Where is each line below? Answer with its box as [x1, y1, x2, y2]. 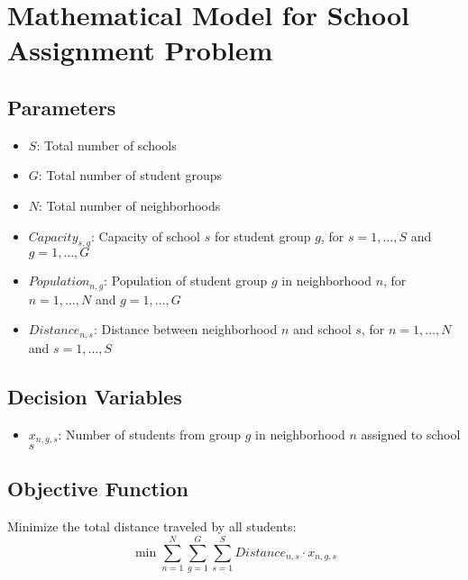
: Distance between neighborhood [93, 320, 278, 339]
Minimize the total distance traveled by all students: [7, 517, 297, 536]
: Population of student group [104, 271, 268, 290]
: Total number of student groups [38, 166, 223, 185]
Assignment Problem [7, 32, 273, 68]
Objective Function [7, 475, 189, 503]
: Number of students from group [58, 424, 242, 443]
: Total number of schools [36, 135, 177, 154]
